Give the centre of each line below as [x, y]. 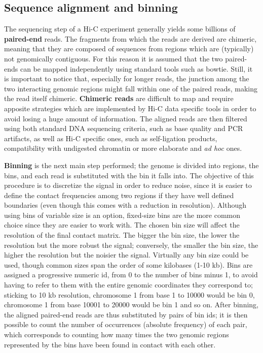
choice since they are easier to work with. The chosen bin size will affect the [122, 225]
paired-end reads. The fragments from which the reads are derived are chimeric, [130, 38]
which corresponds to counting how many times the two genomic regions [117, 334]
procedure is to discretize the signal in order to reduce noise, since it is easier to [128, 185]
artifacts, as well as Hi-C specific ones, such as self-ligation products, [111, 138]
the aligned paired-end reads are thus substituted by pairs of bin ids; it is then [126, 314]
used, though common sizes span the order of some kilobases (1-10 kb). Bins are [128, 264]
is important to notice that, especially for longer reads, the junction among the [127, 78]
